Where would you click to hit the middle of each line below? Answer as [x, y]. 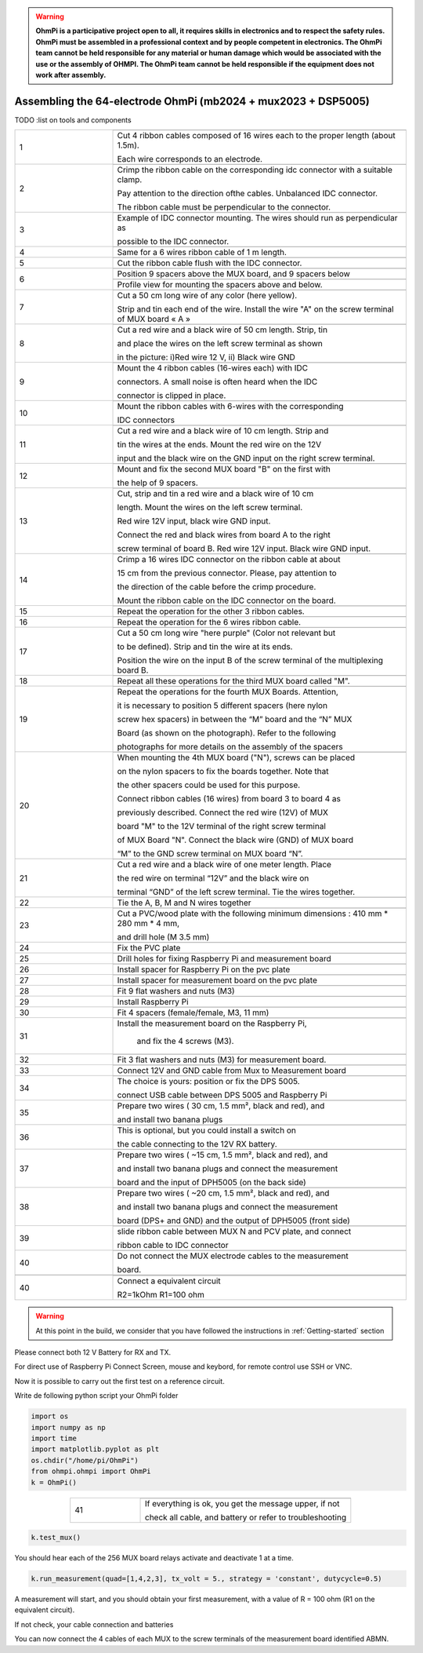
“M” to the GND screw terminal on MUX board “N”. [210, 854]
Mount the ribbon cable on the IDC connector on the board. [226, 600]
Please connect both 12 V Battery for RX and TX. [93, 1352]
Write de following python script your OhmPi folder [96, 1396]
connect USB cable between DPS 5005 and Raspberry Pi [222, 1095]
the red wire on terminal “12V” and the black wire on [213, 878]
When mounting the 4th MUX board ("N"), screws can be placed [236, 757]
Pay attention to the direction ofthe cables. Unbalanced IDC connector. [248, 194]
